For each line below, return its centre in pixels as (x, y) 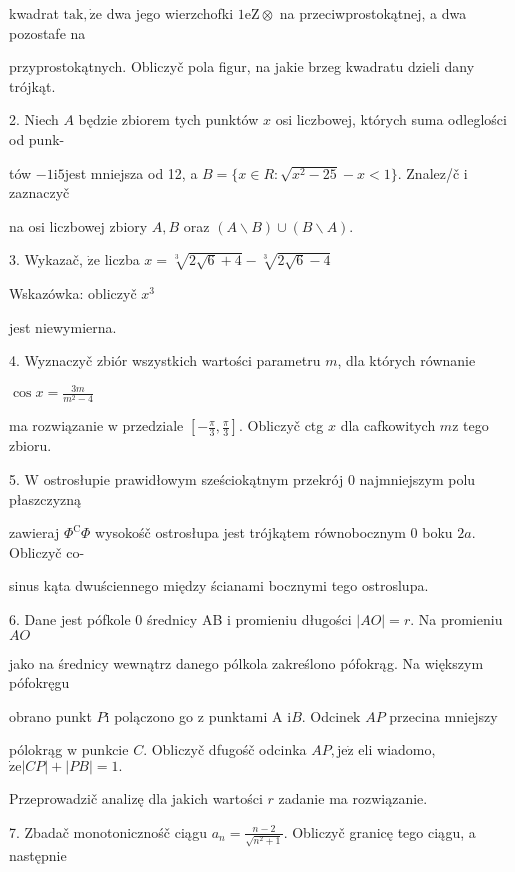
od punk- (37, 138)
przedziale (153, 425)
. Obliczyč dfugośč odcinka (225, 749)
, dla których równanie (406, 360)
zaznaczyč (39, 192)
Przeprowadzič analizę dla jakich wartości (136, 797)
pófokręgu (39, 682)
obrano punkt (50, 715)
